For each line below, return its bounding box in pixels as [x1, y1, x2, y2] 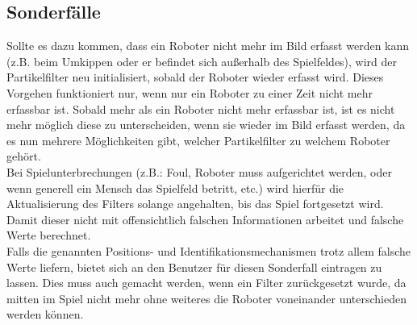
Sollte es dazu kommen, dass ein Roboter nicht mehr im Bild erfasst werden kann [6, 37, 410, 54]
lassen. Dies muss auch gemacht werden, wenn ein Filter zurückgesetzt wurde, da [6, 274, 407, 291]
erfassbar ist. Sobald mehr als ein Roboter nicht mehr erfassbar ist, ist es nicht [6, 100, 395, 117]
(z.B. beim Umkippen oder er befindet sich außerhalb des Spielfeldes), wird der [6, 52, 398, 69]
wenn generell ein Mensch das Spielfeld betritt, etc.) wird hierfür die [6, 179, 344, 196]
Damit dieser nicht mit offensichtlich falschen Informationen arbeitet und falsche [6, 210, 404, 227]
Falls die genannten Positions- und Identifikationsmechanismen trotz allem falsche [6, 242, 411, 259]
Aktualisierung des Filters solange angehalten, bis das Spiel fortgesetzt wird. [6, 195, 384, 212]
